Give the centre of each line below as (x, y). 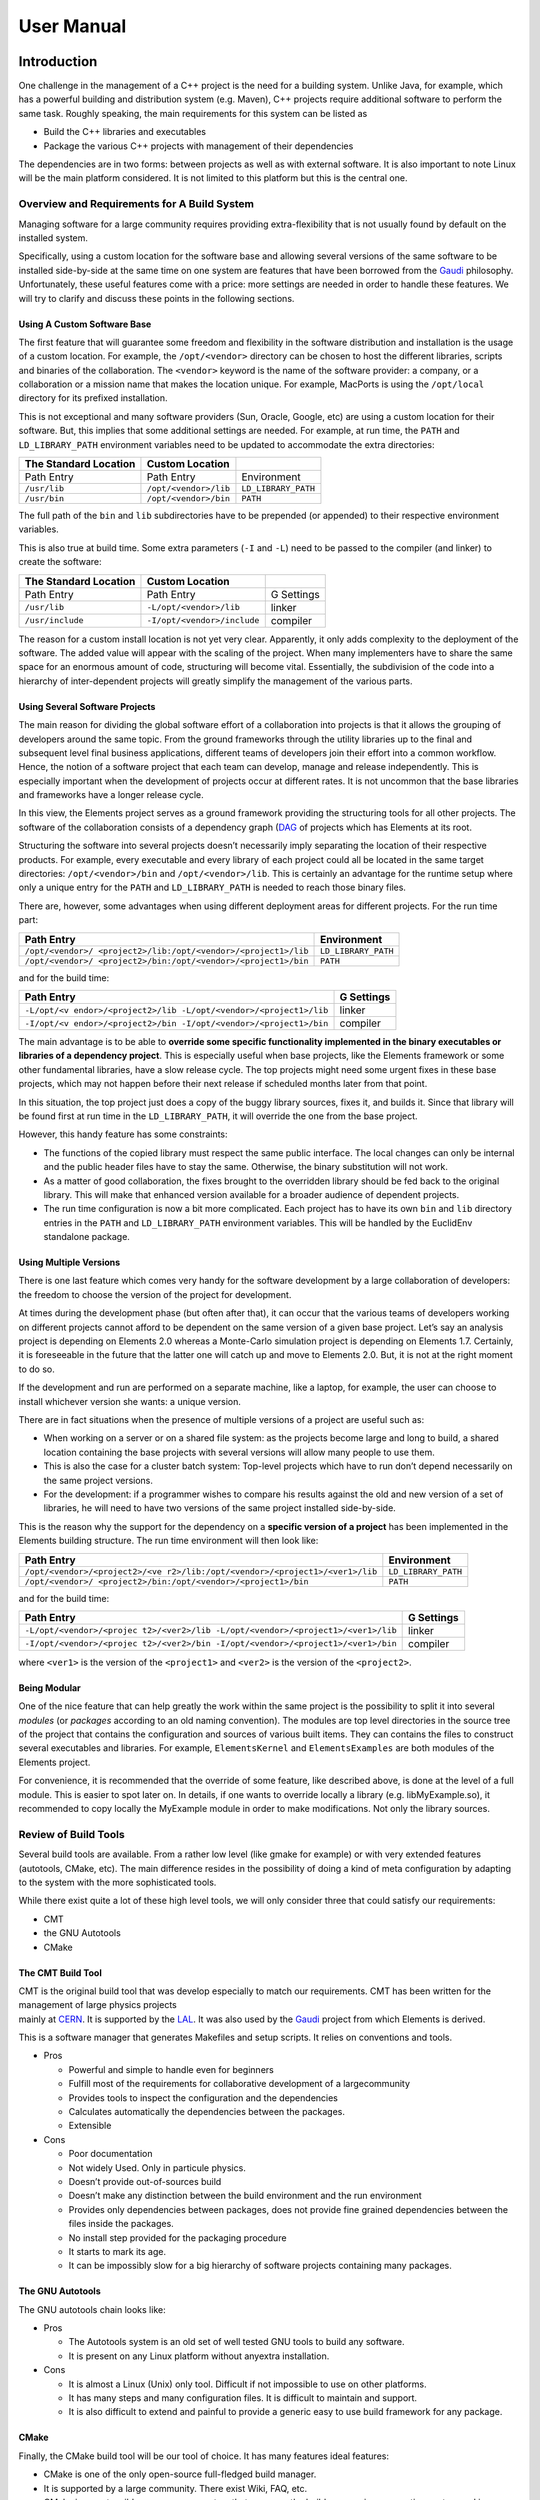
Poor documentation (110, 2154)
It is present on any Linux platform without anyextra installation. (199, 2356)
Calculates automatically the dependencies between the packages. (206, 2112)
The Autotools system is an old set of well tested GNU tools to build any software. (236, 2342)
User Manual (72, 26)
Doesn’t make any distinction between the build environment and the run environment (245, 2196)
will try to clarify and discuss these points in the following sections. (156, 298)
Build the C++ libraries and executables (125, 132)
